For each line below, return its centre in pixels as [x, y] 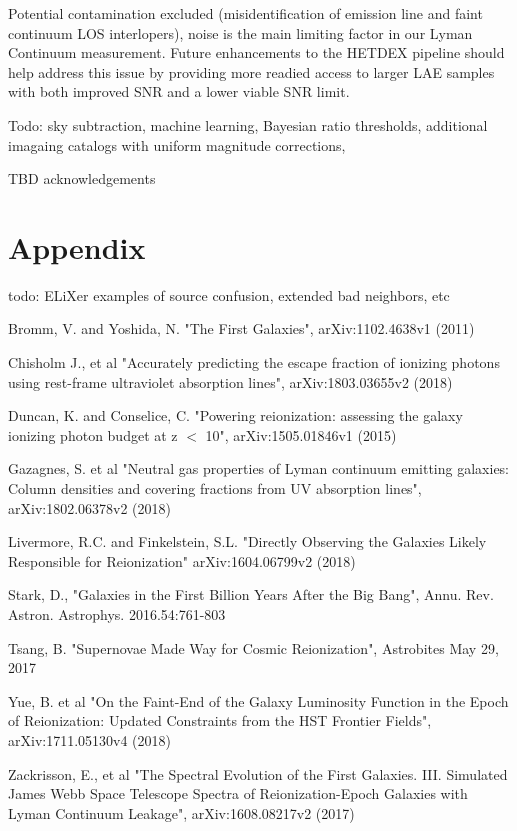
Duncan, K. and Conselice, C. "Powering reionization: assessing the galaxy [235, 415]
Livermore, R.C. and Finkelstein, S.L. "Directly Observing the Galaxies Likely [247, 541]
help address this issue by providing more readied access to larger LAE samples [251, 71]
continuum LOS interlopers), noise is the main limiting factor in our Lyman [240, 32]
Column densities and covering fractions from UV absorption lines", [215, 488]
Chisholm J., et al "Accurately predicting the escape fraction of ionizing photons [254, 362]
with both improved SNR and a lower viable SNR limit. [179, 91]
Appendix [77, 246]
